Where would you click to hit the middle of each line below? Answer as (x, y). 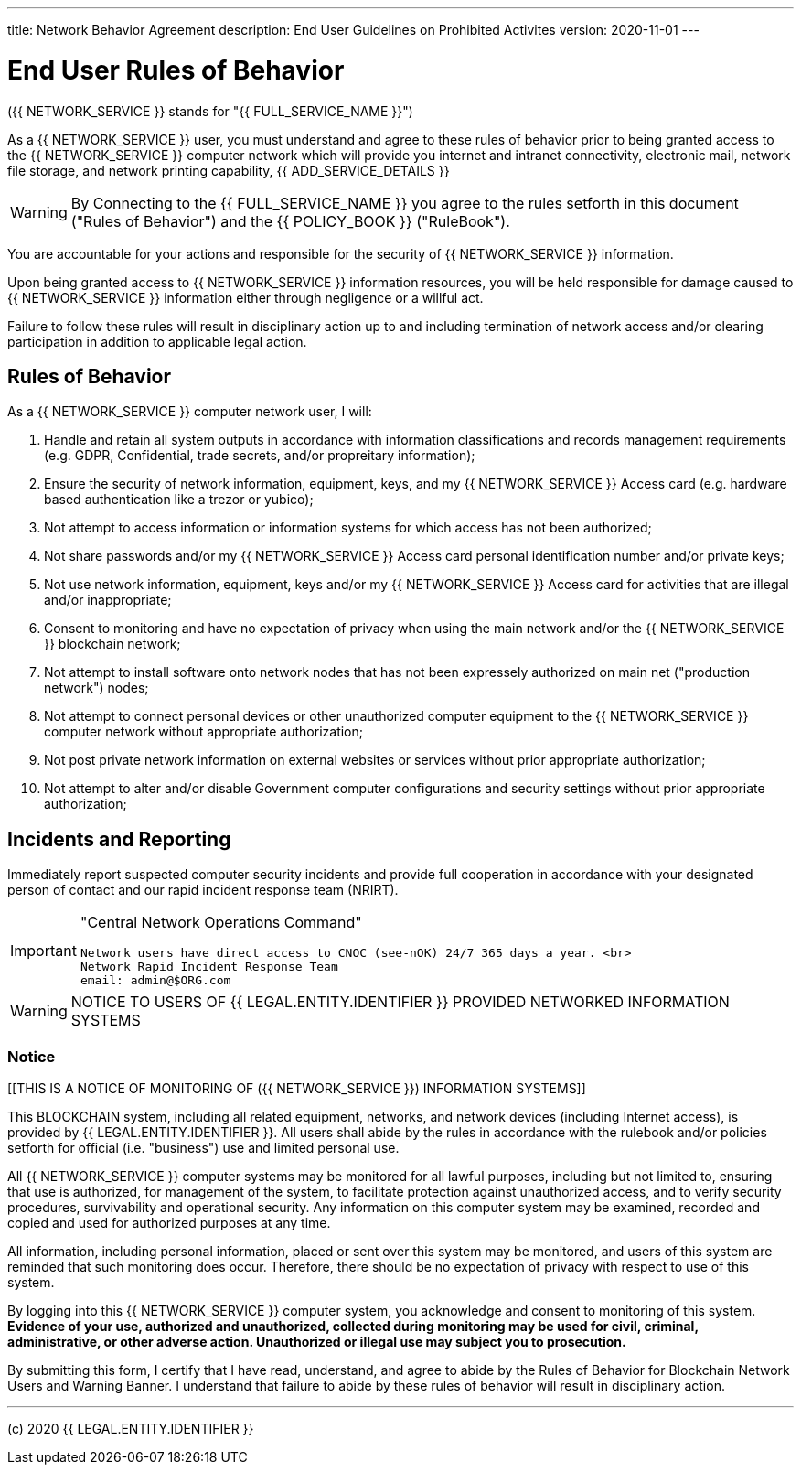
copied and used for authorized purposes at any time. (169, 1222)
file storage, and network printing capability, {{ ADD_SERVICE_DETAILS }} (229, 170)
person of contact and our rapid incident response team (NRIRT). (203, 890)
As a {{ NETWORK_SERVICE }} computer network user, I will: (190, 412)
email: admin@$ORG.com (155, 981)
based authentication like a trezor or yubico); (179, 500)
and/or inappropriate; (108, 600)
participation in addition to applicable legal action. (157, 341)
